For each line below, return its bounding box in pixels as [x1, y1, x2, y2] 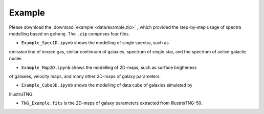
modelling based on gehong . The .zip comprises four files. [9, 31, 130, 36]
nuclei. [9, 56, 23, 62]
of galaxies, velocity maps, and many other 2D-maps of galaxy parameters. [9, 73, 161, 79]
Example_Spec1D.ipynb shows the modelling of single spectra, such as [21, 40, 169, 46]
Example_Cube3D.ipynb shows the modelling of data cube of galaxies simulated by [21, 82, 193, 88]
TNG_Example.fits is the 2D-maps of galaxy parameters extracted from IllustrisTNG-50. [21, 100, 203, 106]
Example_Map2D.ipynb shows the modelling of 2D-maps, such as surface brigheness [21, 65, 197, 70]
